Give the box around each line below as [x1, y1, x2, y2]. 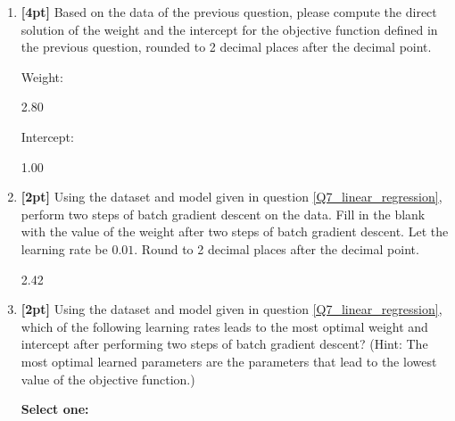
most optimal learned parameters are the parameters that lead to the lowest [21, 351, 437, 370]
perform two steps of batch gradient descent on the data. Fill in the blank [21, 204, 426, 223]
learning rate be [21, 239, 108, 258]
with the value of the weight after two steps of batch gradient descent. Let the [21, 222, 449, 241]
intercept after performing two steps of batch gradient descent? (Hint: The [21, 334, 428, 353]
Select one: [21, 400, 89, 418]
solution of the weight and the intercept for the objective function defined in [21, 20, 438, 38]
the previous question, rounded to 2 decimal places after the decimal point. [21, 37, 432, 56]
